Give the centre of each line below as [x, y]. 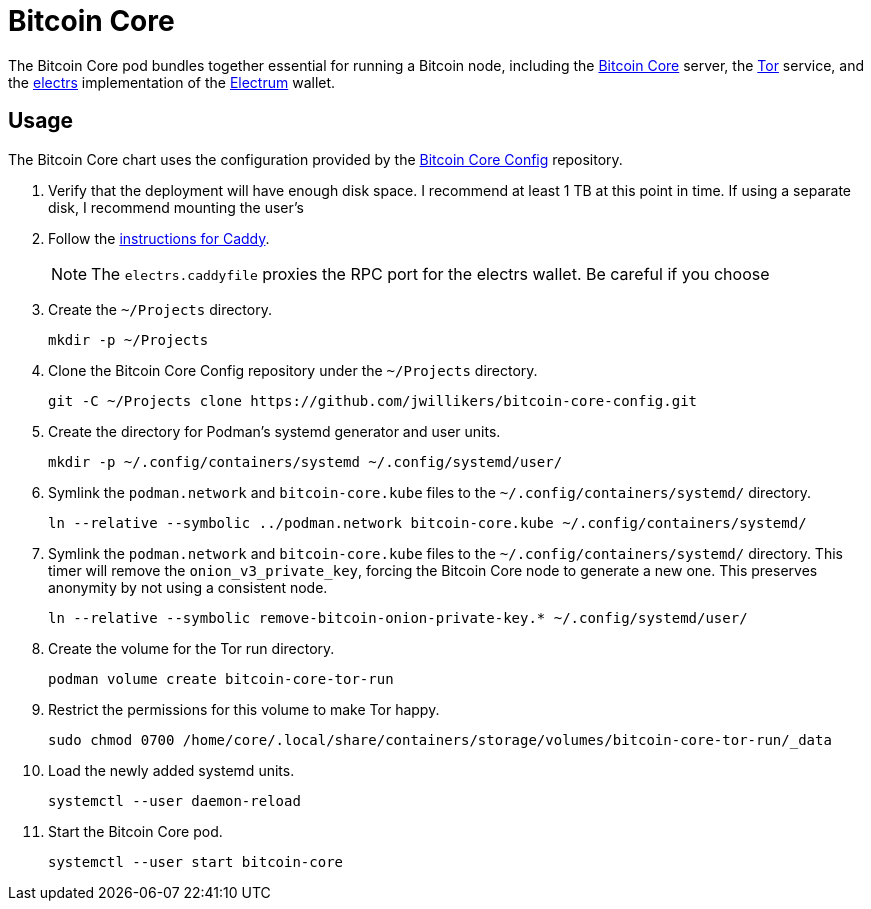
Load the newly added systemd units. [171, 770]
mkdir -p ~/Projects [128, 339]
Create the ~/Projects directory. [160, 309]
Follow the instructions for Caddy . [159, 238]
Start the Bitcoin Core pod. [135, 831]
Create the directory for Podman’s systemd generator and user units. [274, 431]
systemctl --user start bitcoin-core [196, 861]
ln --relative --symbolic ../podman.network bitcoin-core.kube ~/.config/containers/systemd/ [427, 522]
